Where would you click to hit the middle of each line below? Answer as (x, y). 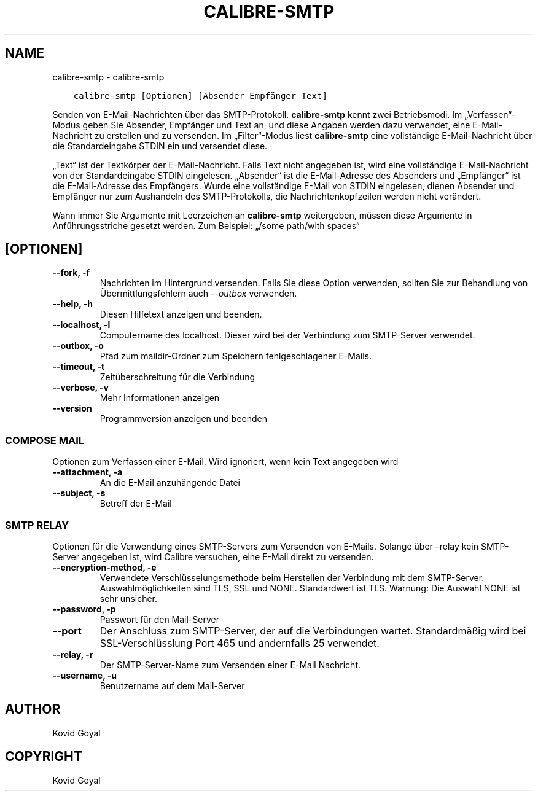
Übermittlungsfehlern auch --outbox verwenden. (198, 294)
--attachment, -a (88, 472)
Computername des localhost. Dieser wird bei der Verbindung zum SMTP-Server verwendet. (287, 335)
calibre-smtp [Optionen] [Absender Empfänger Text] (200, 96)
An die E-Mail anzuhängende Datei (170, 483)
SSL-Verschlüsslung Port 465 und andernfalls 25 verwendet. (240, 643)
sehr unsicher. (129, 598)
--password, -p (84, 609)
